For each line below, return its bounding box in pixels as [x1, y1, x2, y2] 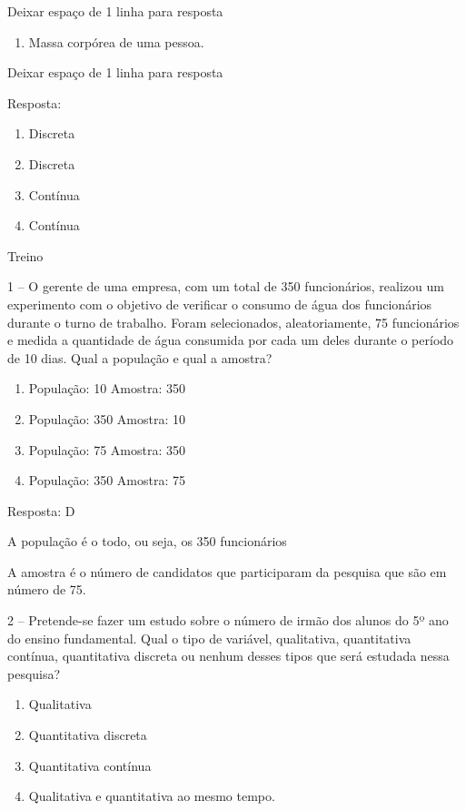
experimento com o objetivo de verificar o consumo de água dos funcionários [7, 294, 432, 313]
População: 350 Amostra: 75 [28, 471, 185, 490]
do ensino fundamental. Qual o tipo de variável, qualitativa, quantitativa [7, 628, 411, 647]
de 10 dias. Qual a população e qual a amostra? [7, 348, 273, 367]
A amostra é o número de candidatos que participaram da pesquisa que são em [7, 562, 447, 581]
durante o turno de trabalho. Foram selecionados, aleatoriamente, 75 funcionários [7, 312, 460, 331]
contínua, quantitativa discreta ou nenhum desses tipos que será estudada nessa [7, 646, 450, 665]
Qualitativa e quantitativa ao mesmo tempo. [28, 786, 275, 806]
